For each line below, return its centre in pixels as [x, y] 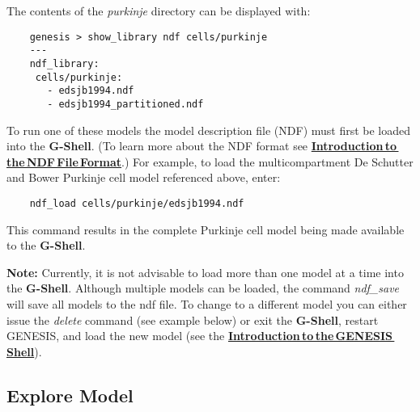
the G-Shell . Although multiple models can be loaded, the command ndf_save [203, 288]
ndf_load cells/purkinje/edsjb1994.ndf [137, 203]
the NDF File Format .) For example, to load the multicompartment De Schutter [210, 161]
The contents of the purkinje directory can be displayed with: [159, 11]
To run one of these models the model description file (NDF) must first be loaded [209, 130]
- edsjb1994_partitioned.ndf [125, 104]
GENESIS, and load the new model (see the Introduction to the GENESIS [200, 336]
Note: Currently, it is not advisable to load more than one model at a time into [205, 272]
